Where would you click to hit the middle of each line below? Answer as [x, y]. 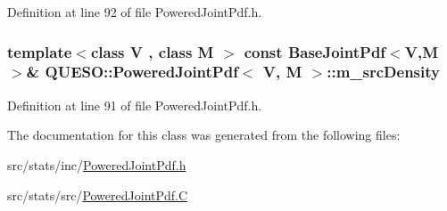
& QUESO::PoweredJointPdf [132, 72]
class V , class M [152, 51]
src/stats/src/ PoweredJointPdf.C [98, 195]
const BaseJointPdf [315, 51]
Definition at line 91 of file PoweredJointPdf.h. [135, 105]
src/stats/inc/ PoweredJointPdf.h [97, 164]
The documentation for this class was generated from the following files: [204, 135]
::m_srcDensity [383, 72]
